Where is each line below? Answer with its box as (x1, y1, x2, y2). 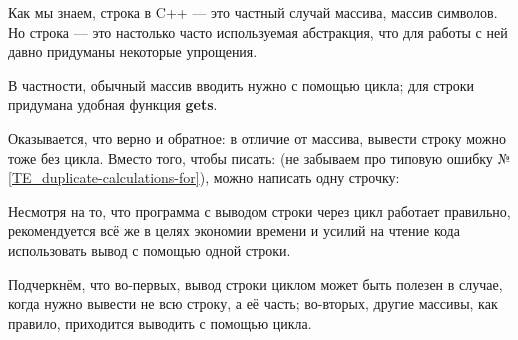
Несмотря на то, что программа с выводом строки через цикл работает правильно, (8, 200, 511, 221)
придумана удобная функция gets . (8, 94, 218, 115)
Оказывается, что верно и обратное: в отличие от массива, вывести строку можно (8, 127, 506, 148)
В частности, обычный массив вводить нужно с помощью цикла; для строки (8, 74, 475, 95)
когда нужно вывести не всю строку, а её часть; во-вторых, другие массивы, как (8, 293, 498, 314)
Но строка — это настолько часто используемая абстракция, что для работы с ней (8, 21, 508, 42)
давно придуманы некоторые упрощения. (8, 41, 258, 62)
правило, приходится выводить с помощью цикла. (8, 312, 312, 333)
